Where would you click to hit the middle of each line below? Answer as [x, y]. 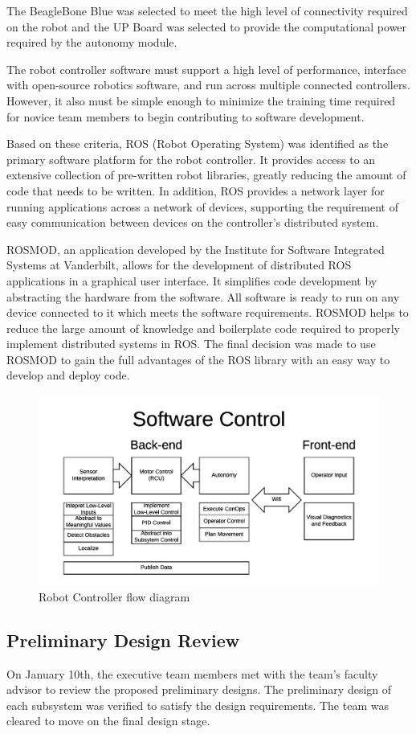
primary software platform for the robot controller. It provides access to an [191, 159]
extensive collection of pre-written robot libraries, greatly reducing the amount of [206, 175]
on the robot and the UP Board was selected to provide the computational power [207, 26]
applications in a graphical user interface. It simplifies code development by [192, 280]
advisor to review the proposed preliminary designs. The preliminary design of [199, 689]
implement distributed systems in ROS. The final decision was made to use [191, 344]
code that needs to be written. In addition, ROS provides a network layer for [196, 190]
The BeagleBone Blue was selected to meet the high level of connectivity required [207, 10]
